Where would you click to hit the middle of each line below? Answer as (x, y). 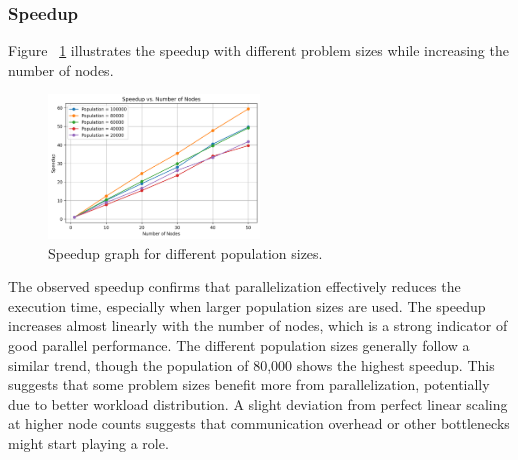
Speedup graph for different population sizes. (185, 252)
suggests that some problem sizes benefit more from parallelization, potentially (249, 384)
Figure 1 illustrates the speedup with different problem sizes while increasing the (258, 50)
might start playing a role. (88, 443)
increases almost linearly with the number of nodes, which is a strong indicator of (258, 325)
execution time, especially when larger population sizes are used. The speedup (247, 305)
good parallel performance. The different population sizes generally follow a (239, 345)
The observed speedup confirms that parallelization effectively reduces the (234, 286)
